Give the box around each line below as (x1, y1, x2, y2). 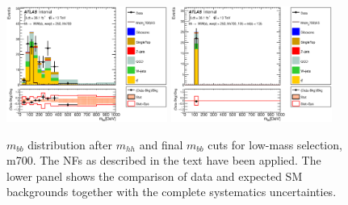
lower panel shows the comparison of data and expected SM (6, 167, 303, 184)
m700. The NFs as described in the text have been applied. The (6, 152, 321, 169)
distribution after (27, 136, 112, 153)
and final (139, 136, 183, 153)
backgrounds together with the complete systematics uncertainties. (6, 183, 337, 200)
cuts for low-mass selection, (208, 136, 342, 153)
